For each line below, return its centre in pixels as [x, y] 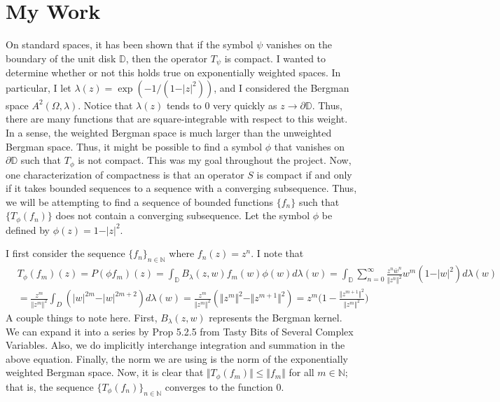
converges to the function [219, 386]
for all [301, 372]
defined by [28, 229]
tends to [184, 105]
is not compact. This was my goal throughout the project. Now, [215, 160]
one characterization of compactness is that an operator [125, 174]
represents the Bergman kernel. [276, 317]
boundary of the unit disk [61, 58]
